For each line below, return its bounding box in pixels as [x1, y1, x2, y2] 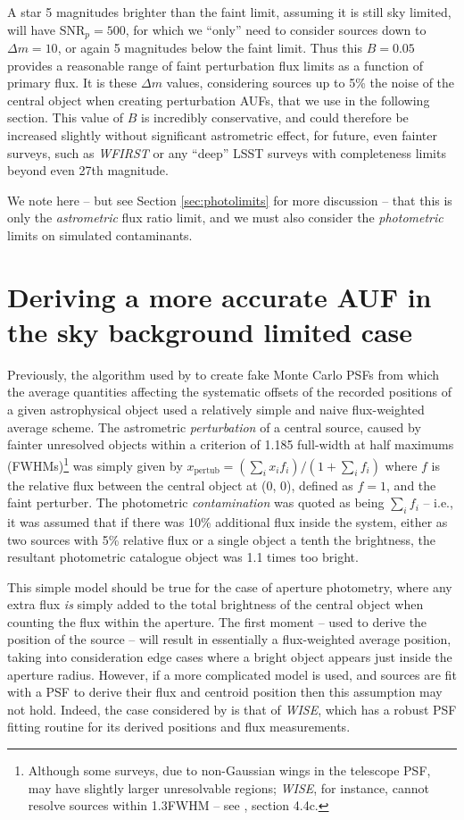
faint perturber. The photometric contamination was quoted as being [7, 493, 385, 512]
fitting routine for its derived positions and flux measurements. [7, 717, 351, 736]
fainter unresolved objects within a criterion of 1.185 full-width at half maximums [7, 435, 454, 454]
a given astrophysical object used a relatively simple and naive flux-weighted [7, 400, 425, 419]
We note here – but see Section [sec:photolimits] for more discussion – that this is [7, 190, 452, 209]
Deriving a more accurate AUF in [7, 278, 432, 314]
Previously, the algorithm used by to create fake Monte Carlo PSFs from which [7, 364, 440, 383]
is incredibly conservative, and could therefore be [141, 108, 409, 127]
